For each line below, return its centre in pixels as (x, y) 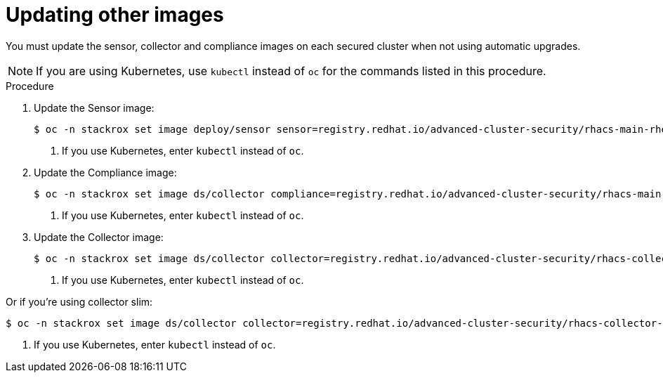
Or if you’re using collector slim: (79, 301)
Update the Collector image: (99, 237)
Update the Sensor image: (94, 107)
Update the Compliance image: (105, 172)
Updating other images (115, 15)
